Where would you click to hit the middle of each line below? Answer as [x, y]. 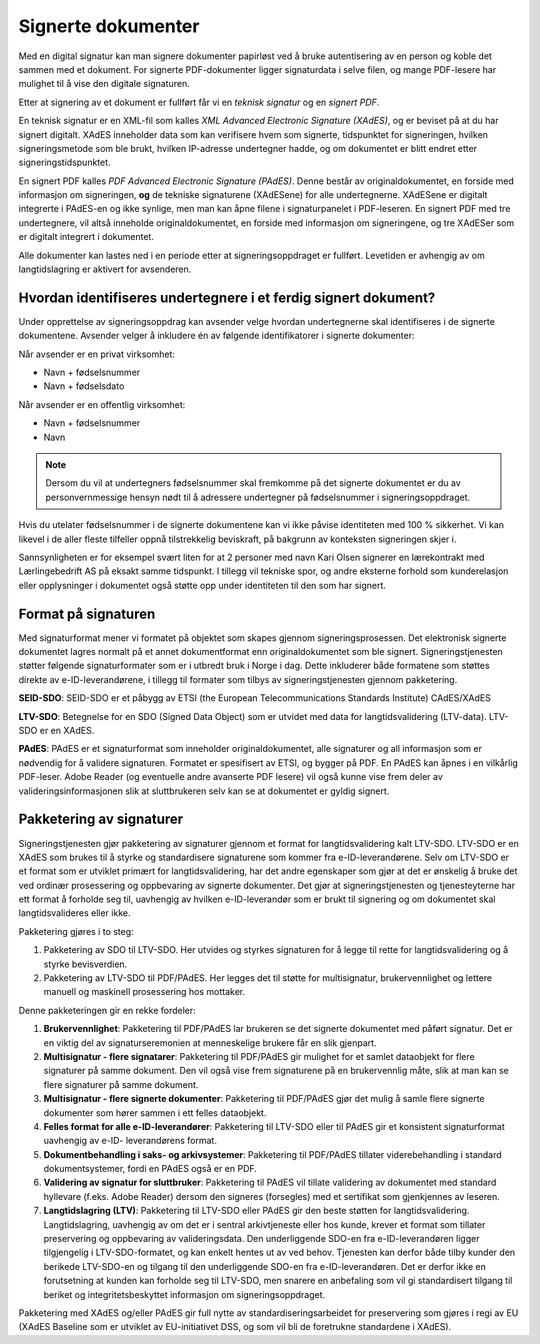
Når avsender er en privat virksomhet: [96, 354]
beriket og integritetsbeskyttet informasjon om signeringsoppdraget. [184, 1294]
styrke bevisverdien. [85, 964]
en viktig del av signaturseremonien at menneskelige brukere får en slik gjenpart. [210, 1042]
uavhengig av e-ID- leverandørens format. [130, 1141]
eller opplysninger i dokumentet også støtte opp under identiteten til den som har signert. [202, 585]
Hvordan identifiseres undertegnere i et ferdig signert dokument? [227, 297]
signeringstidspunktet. [64, 162]
